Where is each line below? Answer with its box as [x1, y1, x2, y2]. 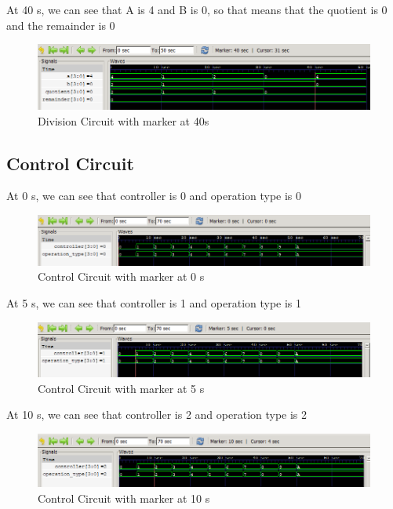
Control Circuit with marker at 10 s [38, 489, 210, 506]
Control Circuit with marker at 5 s [38, 380, 205, 396]
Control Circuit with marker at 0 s [38, 268, 205, 285]
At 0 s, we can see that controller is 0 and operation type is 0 [6, 187, 302, 204]
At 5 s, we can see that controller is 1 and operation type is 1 [6, 294, 302, 311]
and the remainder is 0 [6, 16, 115, 33]
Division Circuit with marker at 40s [38, 112, 209, 129]
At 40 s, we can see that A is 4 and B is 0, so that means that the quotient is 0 [6, 2, 388, 17]
